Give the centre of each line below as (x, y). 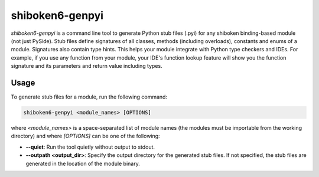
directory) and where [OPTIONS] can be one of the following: (85, 136)
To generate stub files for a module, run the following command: (89, 97)
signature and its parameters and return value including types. (87, 66)
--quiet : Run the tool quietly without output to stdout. (90, 147)
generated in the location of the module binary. (83, 163)
